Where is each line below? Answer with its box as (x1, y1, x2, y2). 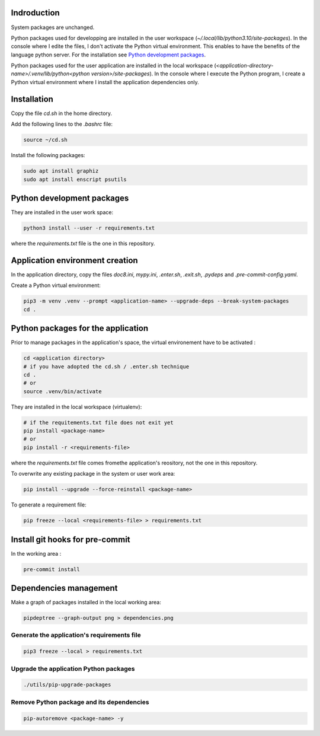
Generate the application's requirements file (11, 631, 142, 639)
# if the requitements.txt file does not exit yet (23, 419, 174, 426)
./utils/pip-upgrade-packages (23, 681, 111, 688)
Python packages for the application (11, 323, 148, 333)
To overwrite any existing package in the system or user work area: (11, 470, 175, 477)
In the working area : (11, 550, 62, 557)
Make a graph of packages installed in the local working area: (11, 599, 161, 606)
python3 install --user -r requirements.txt (23, 224, 155, 231)
